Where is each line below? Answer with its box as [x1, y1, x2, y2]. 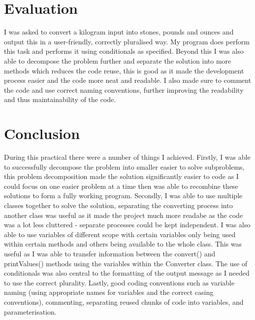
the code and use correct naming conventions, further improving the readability [4, 84, 244, 95]
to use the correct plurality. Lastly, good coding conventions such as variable [4, 277, 235, 287]
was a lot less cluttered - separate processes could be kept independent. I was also [4, 219, 251, 230]
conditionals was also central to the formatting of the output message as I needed [4, 268, 250, 278]
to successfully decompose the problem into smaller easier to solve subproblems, [4, 161, 245, 172]
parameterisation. [4, 306, 57, 317]
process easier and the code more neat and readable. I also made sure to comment [4, 75, 252, 85]
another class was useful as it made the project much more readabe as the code [4, 210, 243, 220]
